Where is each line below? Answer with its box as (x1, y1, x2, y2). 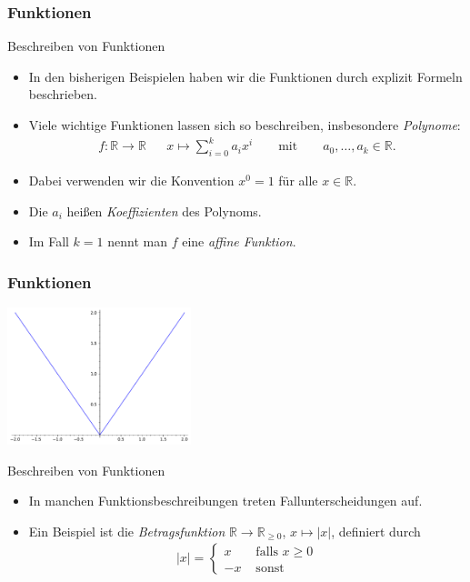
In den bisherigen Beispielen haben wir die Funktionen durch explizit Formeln (28, 66, 463, 85)
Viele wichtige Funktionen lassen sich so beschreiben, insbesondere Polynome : (28, 115, 461, 134)
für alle (278, 170, 318, 189)
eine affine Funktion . (182, 232, 296, 251)
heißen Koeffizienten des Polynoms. (66, 201, 262, 220)
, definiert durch (331, 521, 421, 540)
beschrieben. (28, 85, 97, 104)
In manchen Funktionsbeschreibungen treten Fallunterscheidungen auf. (28, 491, 423, 510)
